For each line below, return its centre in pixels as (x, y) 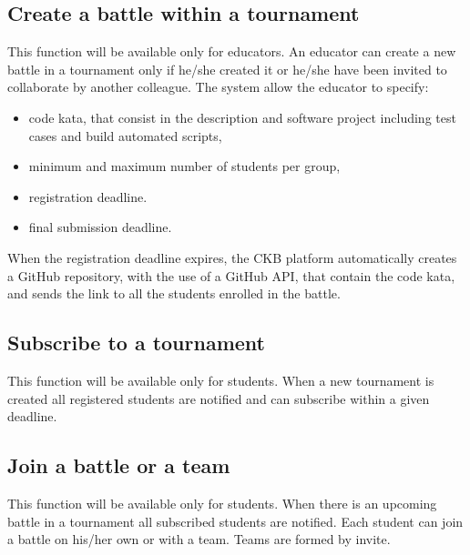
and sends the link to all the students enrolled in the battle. (174, 293)
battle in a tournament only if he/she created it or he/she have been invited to (227, 69)
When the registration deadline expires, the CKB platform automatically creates (232, 257)
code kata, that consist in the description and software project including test (242, 117)
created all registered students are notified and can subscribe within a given (219, 398)
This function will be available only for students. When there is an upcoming (222, 503)
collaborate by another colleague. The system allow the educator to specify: (218, 87)
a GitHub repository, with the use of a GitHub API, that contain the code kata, (231, 275)
